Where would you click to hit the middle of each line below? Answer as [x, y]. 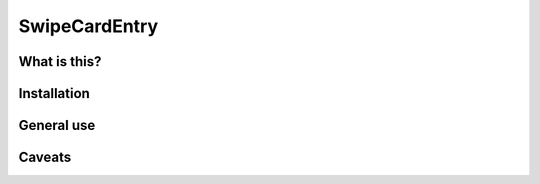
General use [57, 125]
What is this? [60, 61]
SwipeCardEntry [88, 26]
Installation [54, 93]
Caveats [45, 157]
